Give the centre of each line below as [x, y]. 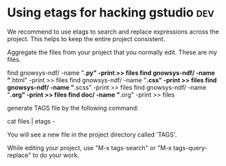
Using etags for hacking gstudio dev [111, 13]
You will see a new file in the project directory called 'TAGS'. [92, 134]
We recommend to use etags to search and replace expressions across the [113, 32]
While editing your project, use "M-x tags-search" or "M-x [89, 147]
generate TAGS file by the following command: [73, 108]
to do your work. [56, 155]
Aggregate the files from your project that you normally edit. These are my [112, 52]
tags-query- [190, 147]
